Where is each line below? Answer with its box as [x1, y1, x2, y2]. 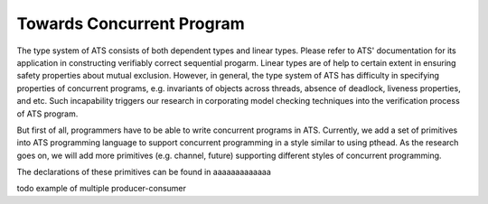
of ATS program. [16, 108, 79, 119]
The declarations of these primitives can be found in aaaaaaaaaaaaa [16, 167, 271, 178]
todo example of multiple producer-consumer [16, 183, 187, 194]
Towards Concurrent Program [16, 14, 246, 33]
